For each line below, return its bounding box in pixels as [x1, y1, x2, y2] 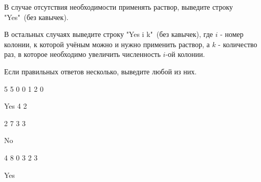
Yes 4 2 [4, 100, 27, 111]
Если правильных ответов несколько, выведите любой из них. [4, 66, 197, 76]
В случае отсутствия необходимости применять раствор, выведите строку [4, 2, 233, 12]
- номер [220, 29, 244, 39]
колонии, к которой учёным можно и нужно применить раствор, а [4, 38, 210, 49]
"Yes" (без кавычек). [4, 11, 69, 22]
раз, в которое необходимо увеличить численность [4, 49, 161, 59]
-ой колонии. [165, 49, 205, 59]
